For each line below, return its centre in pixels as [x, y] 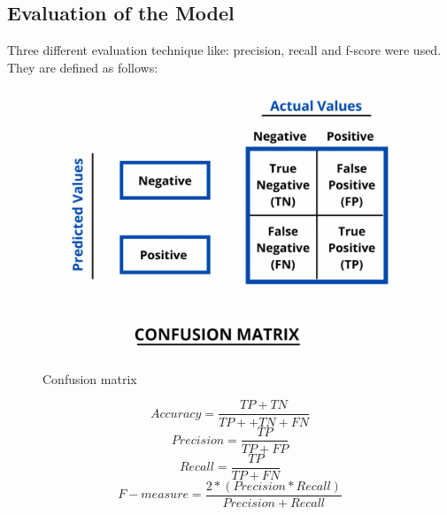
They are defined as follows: [83, 67]
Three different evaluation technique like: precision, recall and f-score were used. [224, 50]
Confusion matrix [90, 378]
